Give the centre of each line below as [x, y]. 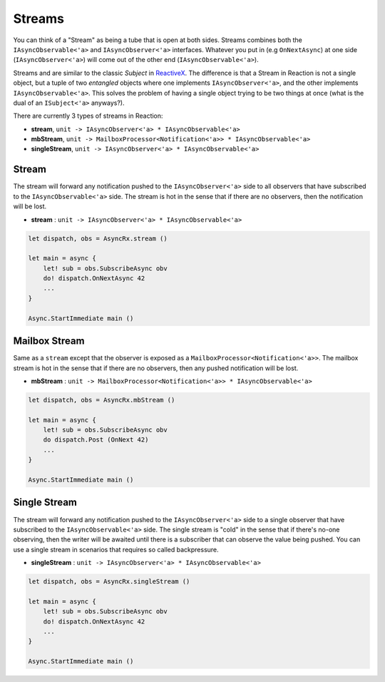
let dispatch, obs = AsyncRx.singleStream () [109, 582]
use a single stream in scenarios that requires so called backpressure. [116, 549]
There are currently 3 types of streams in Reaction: [88, 116]
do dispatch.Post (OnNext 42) [96, 440]
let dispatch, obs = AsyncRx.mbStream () [102, 400]
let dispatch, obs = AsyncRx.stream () [98, 238]
